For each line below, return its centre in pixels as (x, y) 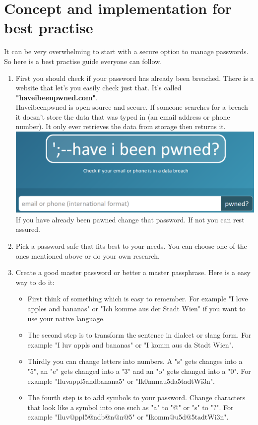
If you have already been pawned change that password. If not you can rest (130, 219)
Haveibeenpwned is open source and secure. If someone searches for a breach (132, 107)
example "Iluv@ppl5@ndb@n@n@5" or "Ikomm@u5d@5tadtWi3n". (128, 417)
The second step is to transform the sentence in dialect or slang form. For (139, 335)
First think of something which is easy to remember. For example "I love (138, 299)
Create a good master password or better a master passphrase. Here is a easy (133, 272)
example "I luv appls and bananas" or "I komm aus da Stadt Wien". (130, 344)
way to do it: (35, 282)
